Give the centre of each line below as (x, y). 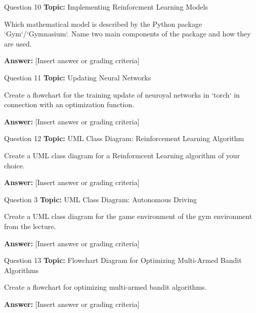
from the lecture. (30, 226)
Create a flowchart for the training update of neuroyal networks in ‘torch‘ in (122, 94)
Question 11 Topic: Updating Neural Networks (78, 77)
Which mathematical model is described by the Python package (103, 24)
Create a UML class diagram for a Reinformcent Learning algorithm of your (122, 155)
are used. (18, 43)
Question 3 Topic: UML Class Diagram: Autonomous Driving (101, 199)
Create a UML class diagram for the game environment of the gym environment (128, 216)
